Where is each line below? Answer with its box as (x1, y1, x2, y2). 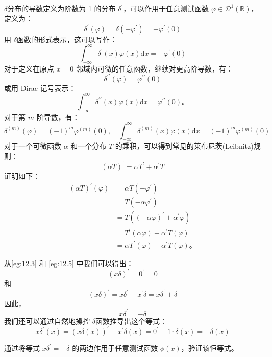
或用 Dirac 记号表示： (4, 82, 76, 93)
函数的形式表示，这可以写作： (16, 34, 117, 44)
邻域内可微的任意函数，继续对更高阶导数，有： (76, 63, 234, 74)
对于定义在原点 (4, 63, 54, 74)
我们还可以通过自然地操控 (4, 315, 90, 326)
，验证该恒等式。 (181, 342, 238, 353)
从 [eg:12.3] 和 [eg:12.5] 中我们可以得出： (4, 258, 134, 269)
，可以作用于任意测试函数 (123, 3, 209, 13)
